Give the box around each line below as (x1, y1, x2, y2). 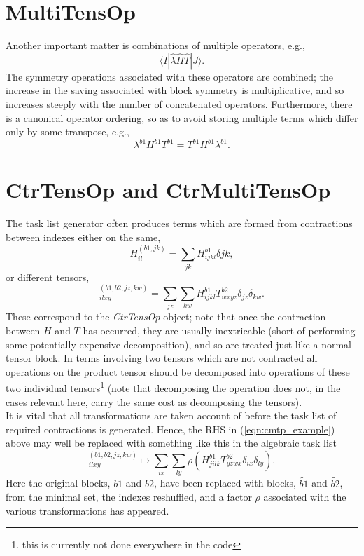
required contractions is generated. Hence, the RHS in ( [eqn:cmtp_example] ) (6, 421, 335, 436)
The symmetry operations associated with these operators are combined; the (6, 69, 334, 83)
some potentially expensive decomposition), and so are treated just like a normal (6, 337, 351, 351)
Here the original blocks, (6, 475, 111, 490)
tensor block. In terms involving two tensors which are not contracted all (6, 351, 318, 365)
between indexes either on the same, (6, 229, 161, 244)
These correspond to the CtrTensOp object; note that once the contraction (6, 309, 326, 324)
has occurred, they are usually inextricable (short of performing (83, 323, 356, 337)
